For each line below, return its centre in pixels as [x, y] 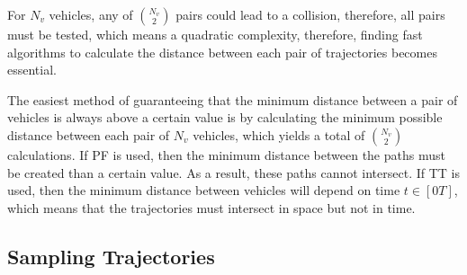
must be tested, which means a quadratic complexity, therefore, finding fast [215, 34]
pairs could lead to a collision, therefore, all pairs [310, 14]
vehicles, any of [91, 14]
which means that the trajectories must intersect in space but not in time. [211, 207]
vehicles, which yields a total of [279, 134]
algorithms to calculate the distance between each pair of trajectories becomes [222, 52]
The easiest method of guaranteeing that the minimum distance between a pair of [233, 99]
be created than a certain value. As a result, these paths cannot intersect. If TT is [234, 172]
